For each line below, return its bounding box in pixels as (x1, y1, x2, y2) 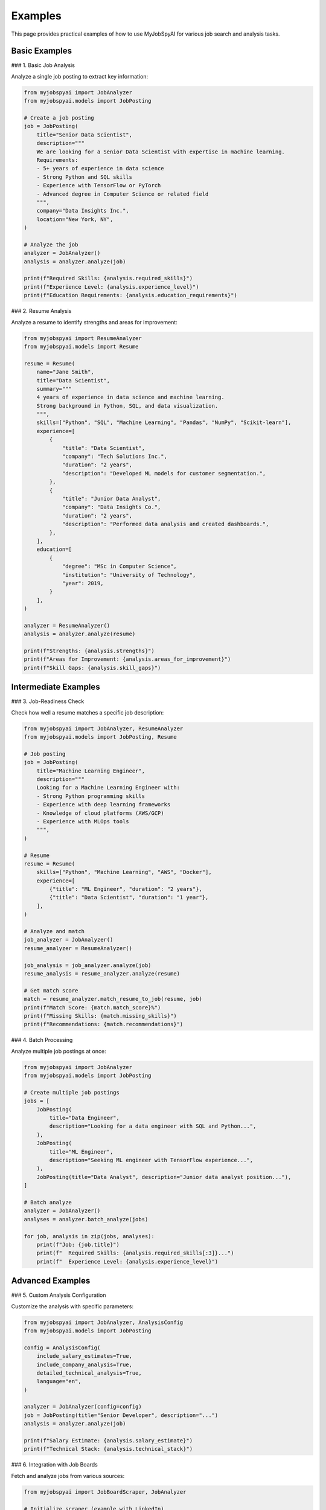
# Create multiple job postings (24, 1089, 120, 1096)
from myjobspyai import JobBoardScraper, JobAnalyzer (24, 1488, 187, 1495)
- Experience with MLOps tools (36, 818, 129, 824)
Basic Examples (11, 46, 72, 56)
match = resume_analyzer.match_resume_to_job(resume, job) (24, 995, 202, 1003)
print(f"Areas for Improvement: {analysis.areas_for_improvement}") (24, 656, 231, 663)
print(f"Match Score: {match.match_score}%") (24, 1004, 161, 1011)
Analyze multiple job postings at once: (11, 1047, 106, 1055)
